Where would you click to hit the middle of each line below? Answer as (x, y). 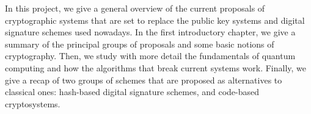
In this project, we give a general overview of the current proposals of (135, 8)
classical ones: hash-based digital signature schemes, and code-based (132, 92)
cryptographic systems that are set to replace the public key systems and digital (155, 20)
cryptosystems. (33, 103)
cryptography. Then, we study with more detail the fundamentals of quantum (150, 56)
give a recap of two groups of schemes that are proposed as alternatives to (144, 80)
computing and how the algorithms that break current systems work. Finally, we (156, 67)
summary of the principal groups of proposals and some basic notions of (140, 44)
